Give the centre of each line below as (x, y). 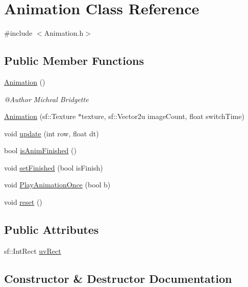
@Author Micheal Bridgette (46, 99)
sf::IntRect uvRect (33, 250)
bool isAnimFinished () (40, 150)
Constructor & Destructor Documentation (118, 278)
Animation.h (64, 33)
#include (18, 33)
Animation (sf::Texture (40, 116)
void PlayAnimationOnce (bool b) (57, 185)
